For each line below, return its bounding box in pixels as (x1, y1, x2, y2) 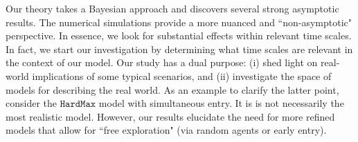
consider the (6, 96, 57, 110)
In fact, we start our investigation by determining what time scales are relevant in (6, 41, 353, 56)
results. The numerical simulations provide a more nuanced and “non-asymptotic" (6, 14, 352, 29)
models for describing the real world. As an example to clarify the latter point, (6, 82, 339, 97)
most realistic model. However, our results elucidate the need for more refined (6, 109, 335, 123)
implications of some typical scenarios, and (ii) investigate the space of (32, 68, 332, 83)
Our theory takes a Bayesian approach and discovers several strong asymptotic (6, 1, 339, 15)
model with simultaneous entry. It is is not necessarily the (98, 96, 344, 110)
